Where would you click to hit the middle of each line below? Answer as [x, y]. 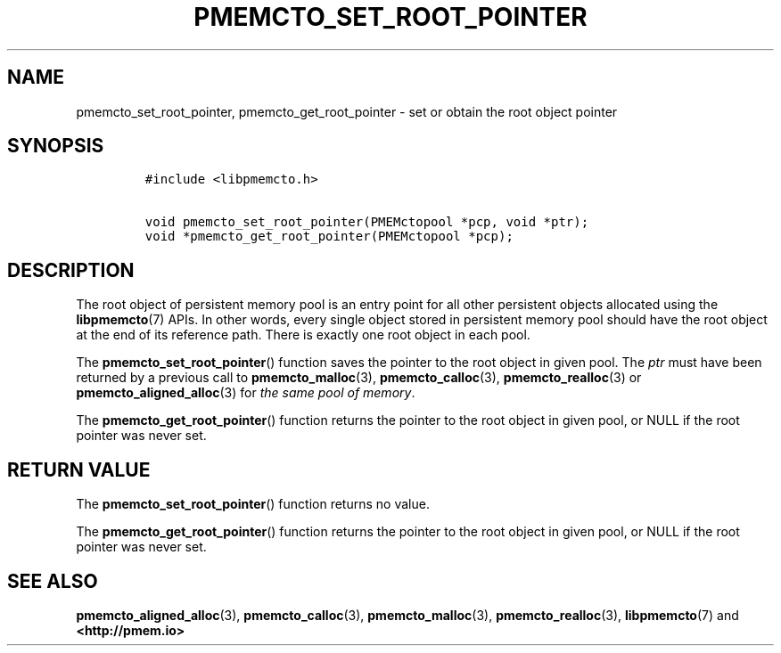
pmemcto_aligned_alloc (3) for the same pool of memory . [246, 393]
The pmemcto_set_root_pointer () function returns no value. [253, 504]
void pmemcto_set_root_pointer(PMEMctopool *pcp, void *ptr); [367, 222]
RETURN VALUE [79, 469]
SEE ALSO [53, 581]
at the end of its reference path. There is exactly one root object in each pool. [303, 335]
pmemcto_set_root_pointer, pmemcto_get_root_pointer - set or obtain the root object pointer [347, 111]
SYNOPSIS [56, 146]
